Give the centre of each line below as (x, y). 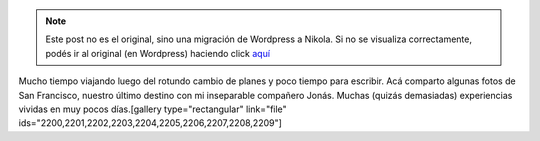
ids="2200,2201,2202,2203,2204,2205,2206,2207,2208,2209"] (150, 123)
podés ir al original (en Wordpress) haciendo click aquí (157, 53)
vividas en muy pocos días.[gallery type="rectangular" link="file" (152, 109)
